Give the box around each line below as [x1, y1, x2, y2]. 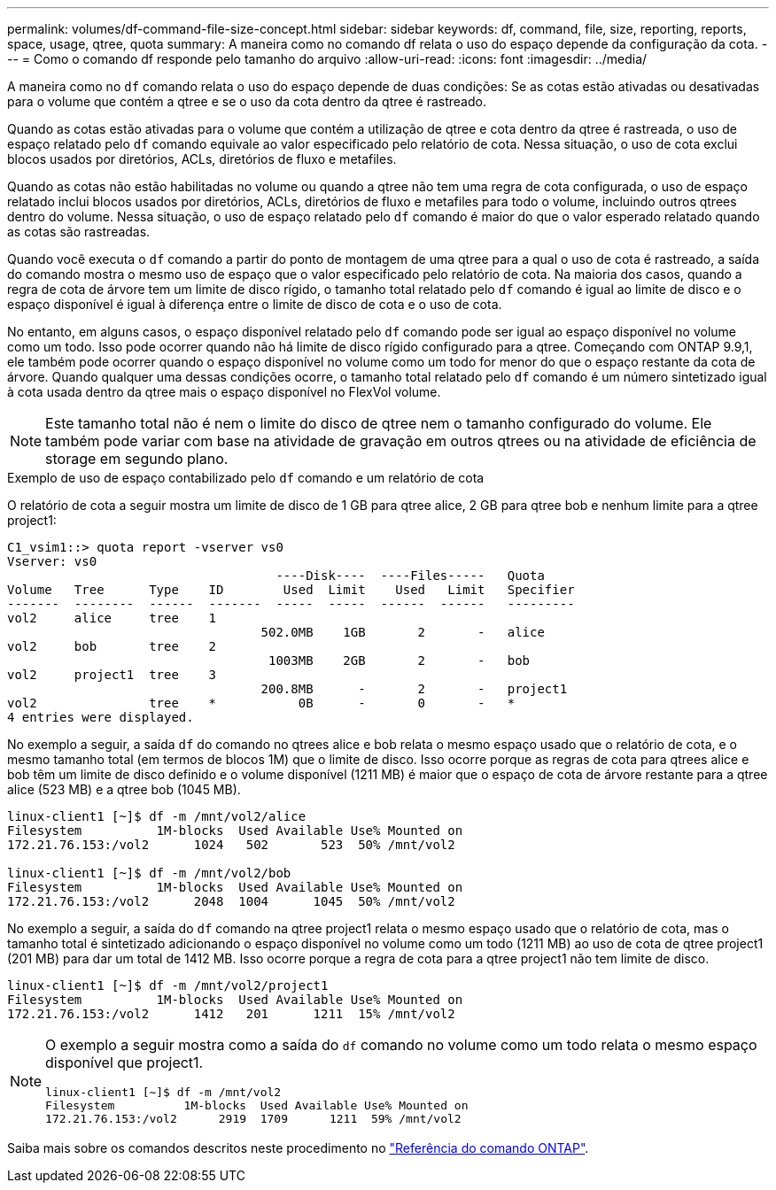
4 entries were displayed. [7, 710, 194, 724]
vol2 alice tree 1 [7, 611, 217, 625]
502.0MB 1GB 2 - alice [260, 625, 545, 639]
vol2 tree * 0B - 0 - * [7, 696, 516, 710]
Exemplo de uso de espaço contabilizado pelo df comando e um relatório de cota [7, 470, 485, 485]
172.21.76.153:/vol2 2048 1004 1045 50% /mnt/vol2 [7, 894, 455, 908]
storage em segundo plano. [45, 450, 229, 467]
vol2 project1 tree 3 [7, 668, 217, 682]
